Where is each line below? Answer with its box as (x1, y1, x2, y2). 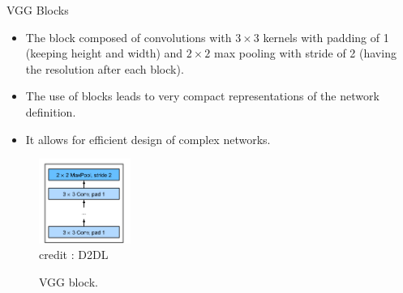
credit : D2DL (39, 246, 109, 263)
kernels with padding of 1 (263, 28, 389, 45)
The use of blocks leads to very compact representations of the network (25, 87, 379, 104)
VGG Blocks (6, 2, 69, 18)
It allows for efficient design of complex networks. (25, 130, 271, 147)
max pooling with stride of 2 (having (214, 45, 397, 62)
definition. (25, 103, 76, 120)
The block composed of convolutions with (25, 28, 232, 45)
